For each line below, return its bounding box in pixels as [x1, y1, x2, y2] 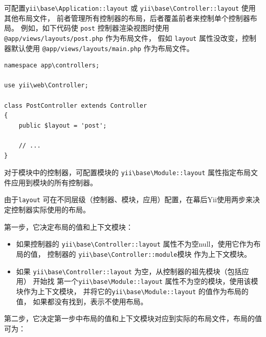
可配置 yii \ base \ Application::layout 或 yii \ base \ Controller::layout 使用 [4, 3, 256, 13]
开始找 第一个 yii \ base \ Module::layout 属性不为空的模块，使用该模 [33, 276, 258, 286]
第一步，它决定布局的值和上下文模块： [4, 221, 133, 232]
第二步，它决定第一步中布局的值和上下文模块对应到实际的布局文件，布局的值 [4, 313, 262, 324]
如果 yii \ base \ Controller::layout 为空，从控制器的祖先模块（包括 [16, 266, 242, 276]
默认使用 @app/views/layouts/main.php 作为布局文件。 [11, 42, 194, 53]
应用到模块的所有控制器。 [11, 177, 97, 187]
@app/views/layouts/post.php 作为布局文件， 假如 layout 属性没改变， [4, 32, 242, 43]
